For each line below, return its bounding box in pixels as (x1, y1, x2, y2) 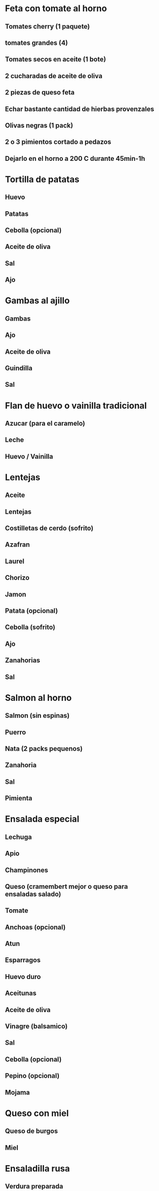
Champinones (5, 866, 48, 874)
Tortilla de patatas (5, 173, 80, 185)
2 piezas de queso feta (5, 88, 75, 97)
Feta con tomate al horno (5, 3, 107, 14)
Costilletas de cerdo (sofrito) (5, 524, 94, 533)
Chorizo (5, 574, 30, 582)
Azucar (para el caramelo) (5, 419, 86, 428)
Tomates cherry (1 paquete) (5, 22, 90, 31)
